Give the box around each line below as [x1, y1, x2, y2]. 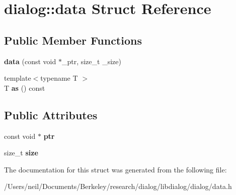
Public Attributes [4, 107, 98, 122]
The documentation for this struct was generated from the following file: [4, 164, 227, 174]
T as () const [4, 82, 45, 93]
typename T [40, 73, 78, 83]
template [4, 73, 31, 83]
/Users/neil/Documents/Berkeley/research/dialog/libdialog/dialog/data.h [4, 181, 232, 191]
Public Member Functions [4, 32, 142, 48]
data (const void [4, 56, 56, 66]
